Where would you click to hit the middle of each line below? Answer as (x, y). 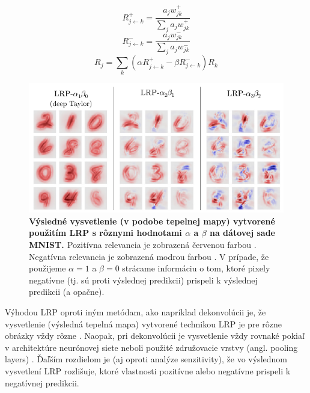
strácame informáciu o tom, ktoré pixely (196, 268)
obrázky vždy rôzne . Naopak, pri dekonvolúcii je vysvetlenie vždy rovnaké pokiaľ (155, 336)
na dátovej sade (242, 233)
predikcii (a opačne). (67, 292)
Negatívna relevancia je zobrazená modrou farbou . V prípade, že (149, 256)
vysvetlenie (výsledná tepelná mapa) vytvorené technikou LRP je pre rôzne (143, 323)
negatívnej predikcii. (42, 382)
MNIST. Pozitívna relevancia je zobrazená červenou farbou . (143, 245)
